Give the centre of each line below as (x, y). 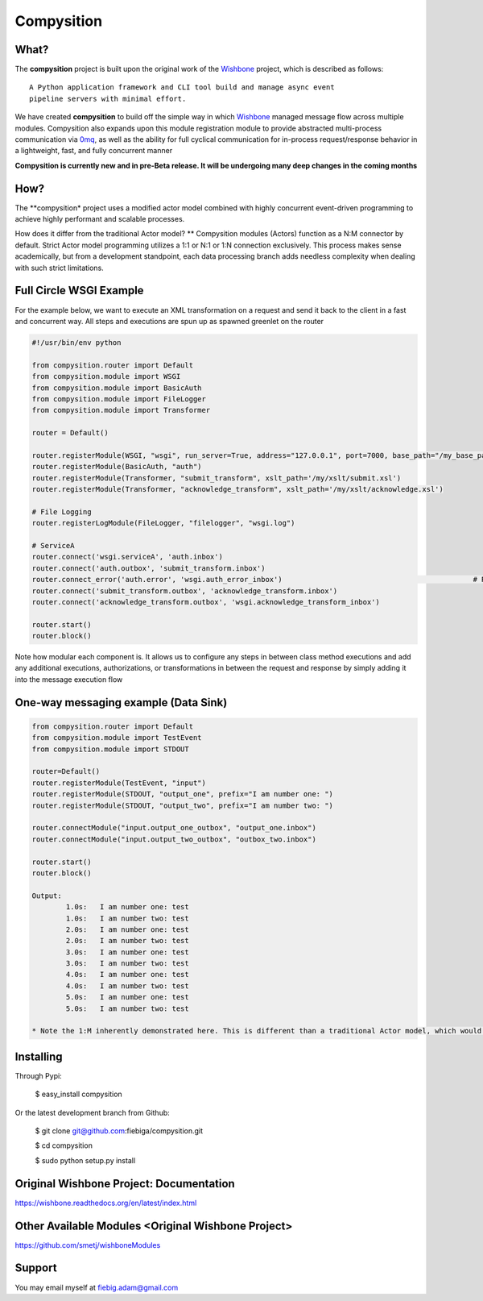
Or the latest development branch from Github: (93, 1112)
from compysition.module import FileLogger (119, 399)
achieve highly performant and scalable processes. (100, 219)
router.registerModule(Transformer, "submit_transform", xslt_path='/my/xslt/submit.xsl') (217, 478)
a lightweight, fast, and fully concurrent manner (94, 151)
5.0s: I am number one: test (127, 997)
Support (36, 1268)
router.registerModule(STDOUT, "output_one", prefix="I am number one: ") (183, 794)
